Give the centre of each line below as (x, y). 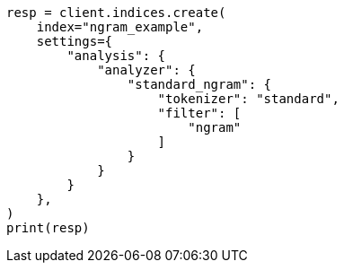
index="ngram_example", (120, 27)
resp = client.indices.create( (116, 13)
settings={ (75, 41)
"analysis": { (116, 56)
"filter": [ (199, 113)
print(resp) (48, 228)
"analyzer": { (146, 70)
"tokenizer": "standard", (248, 99)
